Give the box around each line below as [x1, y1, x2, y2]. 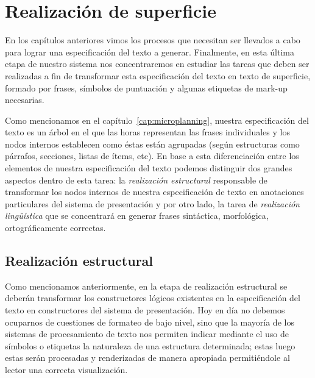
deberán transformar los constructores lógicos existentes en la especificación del [5, 291, 300, 304]
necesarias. [5, 93, 44, 106]
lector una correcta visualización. [5, 363, 128, 376]
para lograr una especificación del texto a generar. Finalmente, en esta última [5, 45, 294, 58]
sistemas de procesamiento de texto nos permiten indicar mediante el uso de [5, 327, 289, 340]
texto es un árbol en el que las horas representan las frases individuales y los [5, 126, 290, 138]
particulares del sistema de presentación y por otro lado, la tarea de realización [5, 197, 300, 210]
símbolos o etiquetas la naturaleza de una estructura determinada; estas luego [5, 339, 296, 352]
